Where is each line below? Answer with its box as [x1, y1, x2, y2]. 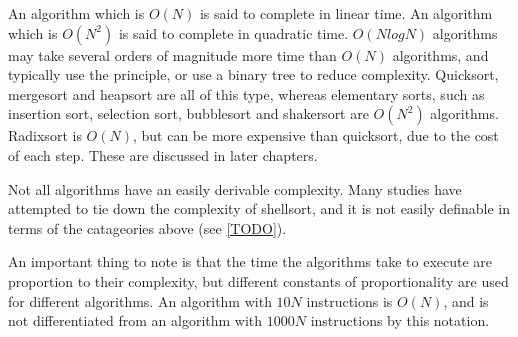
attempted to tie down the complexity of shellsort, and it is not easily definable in [8, 198, 511, 219]
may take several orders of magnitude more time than [8, 44, 337, 65]
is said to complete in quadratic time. [118, 22, 349, 43]
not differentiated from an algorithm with [8, 310, 263, 331]
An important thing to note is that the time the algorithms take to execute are [8, 251, 493, 272]
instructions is [306, 290, 393, 311]
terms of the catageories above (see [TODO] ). [8, 217, 287, 238]
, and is [443, 290, 489, 311]
